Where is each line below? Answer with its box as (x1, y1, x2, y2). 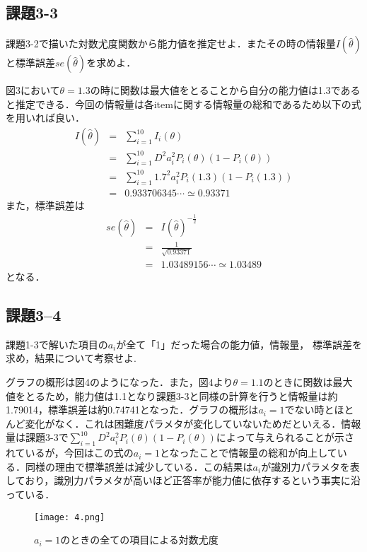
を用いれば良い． (6, 110, 85, 125)
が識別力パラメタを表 (261, 459, 360, 474)
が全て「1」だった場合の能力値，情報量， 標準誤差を (116, 336, 362, 351)
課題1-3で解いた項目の (6, 336, 108, 351)
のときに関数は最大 (263, 374, 353, 389)
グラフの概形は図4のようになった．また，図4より (6, 374, 233, 389)
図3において (6, 83, 60, 98)
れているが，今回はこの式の (6, 445, 134, 460)
